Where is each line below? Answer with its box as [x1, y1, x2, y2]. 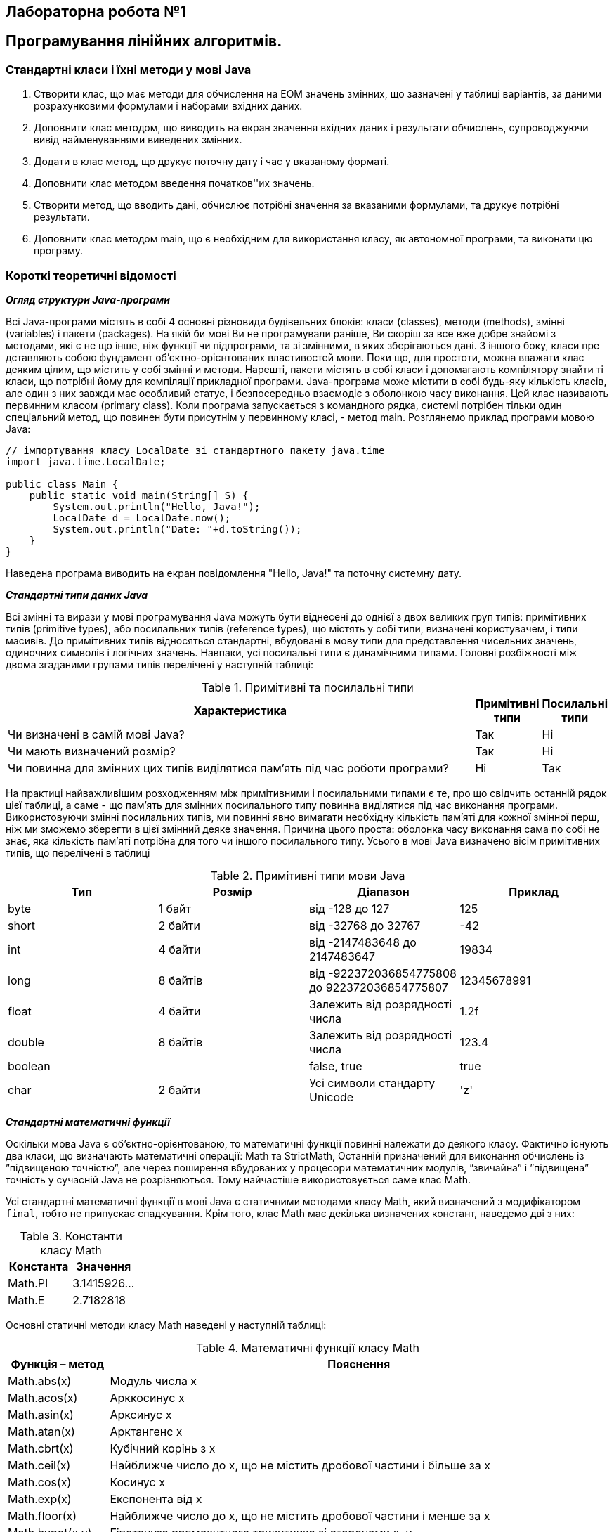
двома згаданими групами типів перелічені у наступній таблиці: [6, 658, 314, 670]
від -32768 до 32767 [309, 918, 421, 933]
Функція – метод [11, 1356, 104, 1371]
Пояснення [327, 1356, 391, 1371]
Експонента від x [110, 1491, 202, 1506]
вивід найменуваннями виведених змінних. [34, 134, 242, 146]
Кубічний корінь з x [110, 1441, 216, 1455]
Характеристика [193, 703, 287, 718]
